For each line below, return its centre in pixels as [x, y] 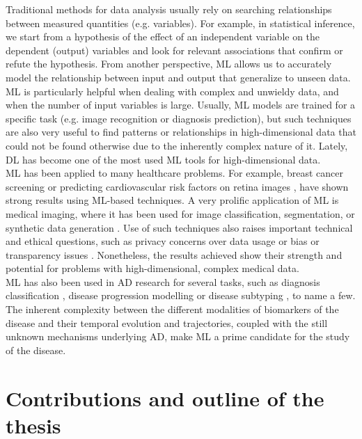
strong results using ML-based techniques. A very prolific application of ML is [172, 200]
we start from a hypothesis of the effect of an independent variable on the [163, 37]
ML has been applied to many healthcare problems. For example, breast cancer [174, 173]
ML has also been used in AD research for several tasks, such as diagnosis [163, 281]
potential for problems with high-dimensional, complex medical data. [152, 268]
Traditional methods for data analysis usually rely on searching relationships [169, 9]
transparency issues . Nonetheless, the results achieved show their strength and [174, 254]
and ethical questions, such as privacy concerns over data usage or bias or [163, 241]
